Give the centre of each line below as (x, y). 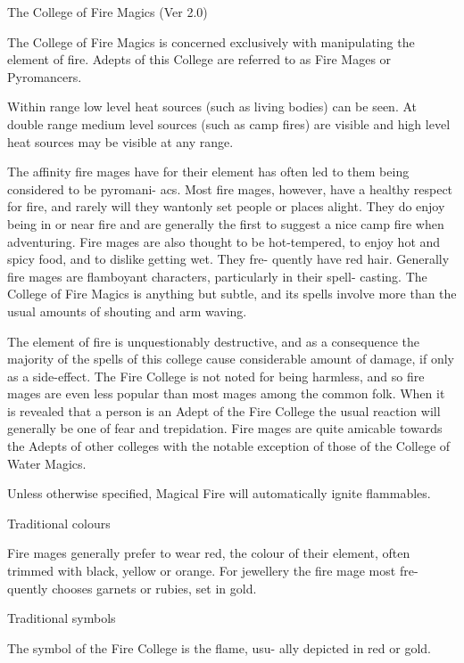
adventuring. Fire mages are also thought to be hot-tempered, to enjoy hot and (224, 241)
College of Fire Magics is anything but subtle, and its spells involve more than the (232, 294)
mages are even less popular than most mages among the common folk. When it (226, 393)
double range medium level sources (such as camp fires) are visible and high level (229, 123)
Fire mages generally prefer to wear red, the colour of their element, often (209, 553)
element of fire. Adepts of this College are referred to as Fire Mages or (199, 59)
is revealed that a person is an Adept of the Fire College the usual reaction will (224, 410)
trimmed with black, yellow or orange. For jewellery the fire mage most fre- (213, 571)
